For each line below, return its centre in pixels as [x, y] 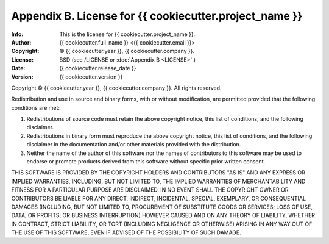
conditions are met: [36, 107]
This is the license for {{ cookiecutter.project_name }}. [127, 34]
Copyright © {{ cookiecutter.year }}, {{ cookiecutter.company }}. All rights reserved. [116, 88]
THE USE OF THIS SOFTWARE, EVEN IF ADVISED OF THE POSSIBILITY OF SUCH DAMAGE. [126, 232]
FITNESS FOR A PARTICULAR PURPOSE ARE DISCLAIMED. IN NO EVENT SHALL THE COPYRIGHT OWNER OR [150, 190]
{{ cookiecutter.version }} [91, 77]
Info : [17, 34]
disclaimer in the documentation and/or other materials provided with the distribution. [134, 145]
